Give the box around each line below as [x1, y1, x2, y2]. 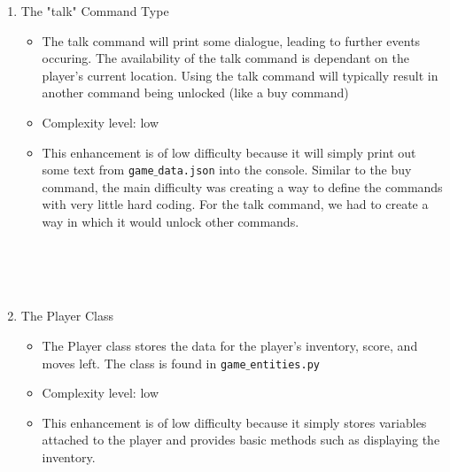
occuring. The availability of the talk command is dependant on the [42, 49, 409, 67]
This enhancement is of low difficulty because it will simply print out [42, 143, 416, 161]
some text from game [42, 160, 154, 179]
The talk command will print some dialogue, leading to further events [42, 31, 421, 50]
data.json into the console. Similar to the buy [158, 160, 412, 179]
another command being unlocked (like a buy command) [42, 83, 349, 102]
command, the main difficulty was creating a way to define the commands [42, 177, 443, 196]
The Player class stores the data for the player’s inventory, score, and [42, 336, 418, 354]
